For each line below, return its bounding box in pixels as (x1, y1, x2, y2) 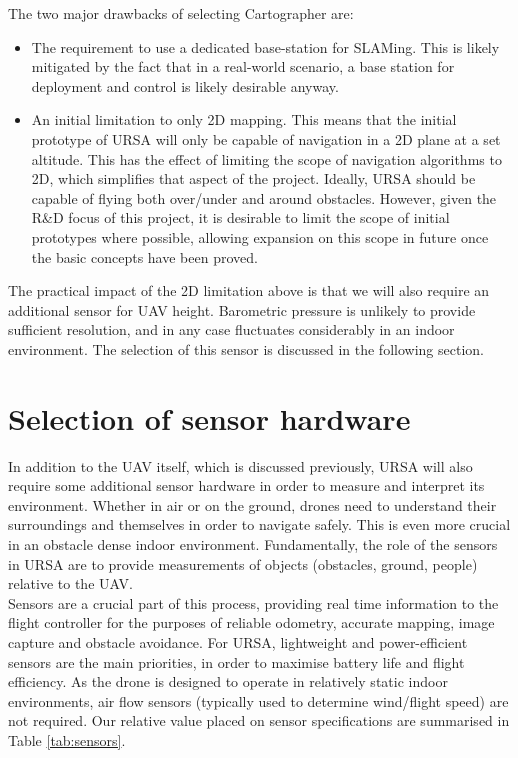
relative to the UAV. (8, 573, 133, 594)
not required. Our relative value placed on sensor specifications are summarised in (8, 710, 510, 731)
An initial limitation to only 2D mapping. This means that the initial (31, 109, 457, 130)
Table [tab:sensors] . (8, 729, 126, 750)
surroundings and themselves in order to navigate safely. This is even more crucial (8, 514, 511, 535)
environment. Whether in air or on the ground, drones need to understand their (8, 494, 497, 515)
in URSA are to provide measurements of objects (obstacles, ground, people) (8, 553, 478, 574)
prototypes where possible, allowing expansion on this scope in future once (31, 226, 489, 247)
